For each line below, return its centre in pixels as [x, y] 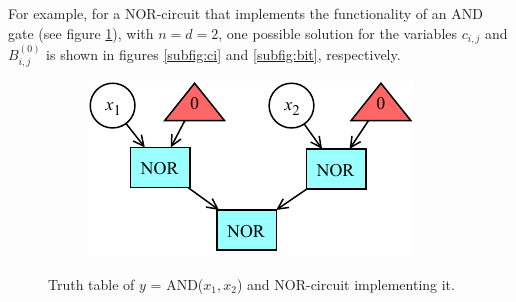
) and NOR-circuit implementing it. [345, 283]
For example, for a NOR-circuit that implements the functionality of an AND [245, 13]
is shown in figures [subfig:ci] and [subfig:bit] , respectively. [223, 53]
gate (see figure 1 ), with [81, 32]
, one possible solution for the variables [338, 32]
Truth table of [91, 283]
